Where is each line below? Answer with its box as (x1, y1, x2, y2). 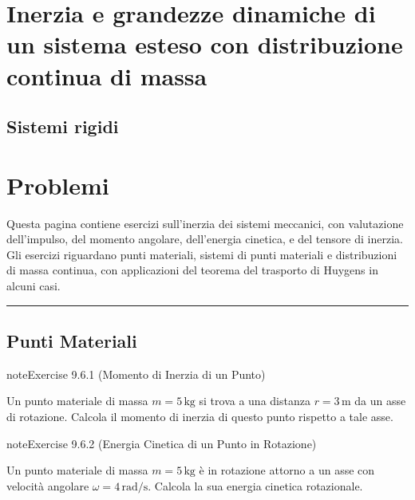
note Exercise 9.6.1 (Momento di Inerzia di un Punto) (6, 365, 266, 382)
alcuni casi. (6, 278, 61, 294)
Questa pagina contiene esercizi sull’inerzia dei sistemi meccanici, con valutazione (6, 215, 404, 231)
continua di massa (6, 59, 207, 92)
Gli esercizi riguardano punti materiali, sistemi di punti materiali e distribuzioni (6, 246, 397, 262)
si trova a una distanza (199, 392, 310, 409)
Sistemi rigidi (6, 114, 119, 139)
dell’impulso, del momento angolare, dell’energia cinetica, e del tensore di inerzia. (6, 230, 403, 247)
